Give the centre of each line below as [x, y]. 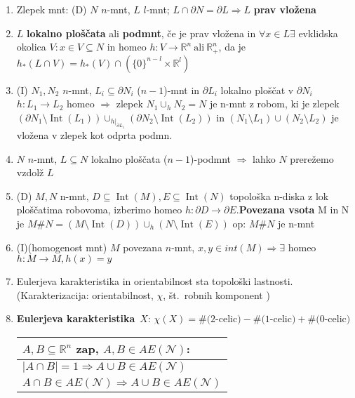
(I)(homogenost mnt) [62, 247]
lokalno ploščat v [257, 89]
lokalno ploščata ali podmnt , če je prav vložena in [141, 33]
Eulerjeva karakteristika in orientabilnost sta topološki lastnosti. [155, 281]
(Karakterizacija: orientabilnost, [85, 294]
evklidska [318, 33]
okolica [31, 47]
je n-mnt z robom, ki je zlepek [274, 104]
